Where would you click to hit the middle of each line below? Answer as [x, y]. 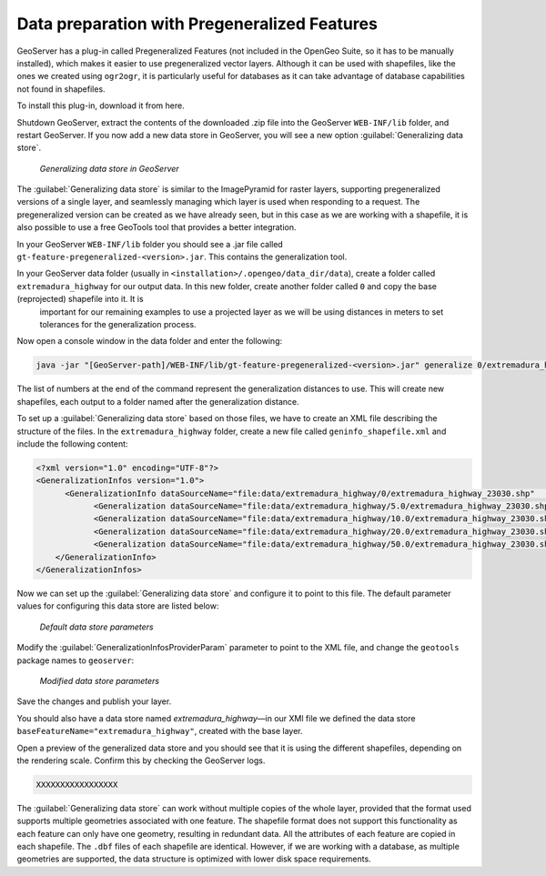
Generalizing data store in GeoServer [109, 168]
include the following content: [72, 443]
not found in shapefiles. [61, 89]
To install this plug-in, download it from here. [101, 106]
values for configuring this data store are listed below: [118, 606]
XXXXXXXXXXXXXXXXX [77, 784]
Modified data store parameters [99, 680]
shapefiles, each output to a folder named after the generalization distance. [158, 401]
